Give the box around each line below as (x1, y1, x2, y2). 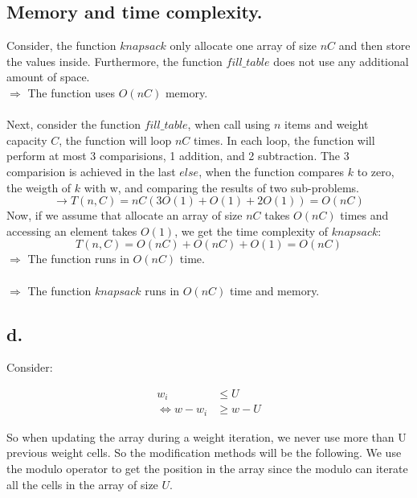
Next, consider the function (6, 116, 141, 133)
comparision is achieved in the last (6, 163, 176, 179)
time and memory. (230, 282, 320, 298)
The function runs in (27, 250, 129, 267)
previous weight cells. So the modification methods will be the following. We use (6, 444, 402, 461)
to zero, (357, 163, 395, 179)
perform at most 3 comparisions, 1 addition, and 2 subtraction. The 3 (6, 147, 350, 164)
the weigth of (6, 179, 72, 195)
